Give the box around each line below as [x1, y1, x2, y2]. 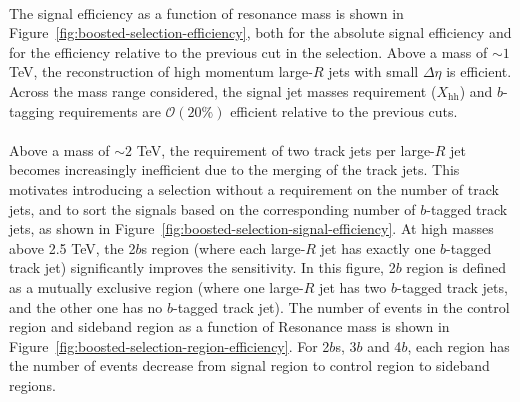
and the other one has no [9, 296, 163, 317]
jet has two [318, 276, 387, 297]
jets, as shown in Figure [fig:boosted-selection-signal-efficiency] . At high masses [9, 218, 494, 239]
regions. [9, 374, 56, 395]
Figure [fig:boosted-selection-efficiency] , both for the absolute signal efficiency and [9, 22, 512, 43]
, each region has [407, 335, 510, 356]
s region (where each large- [141, 237, 306, 258]
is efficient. [446, 61, 512, 82]
